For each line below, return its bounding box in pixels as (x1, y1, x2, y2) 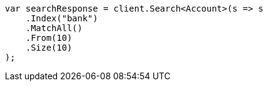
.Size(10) (25, 43, 72, 52)
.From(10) (25, 33, 72, 43)
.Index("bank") (25, 13, 98, 23)
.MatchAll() (25, 23, 83, 33)
